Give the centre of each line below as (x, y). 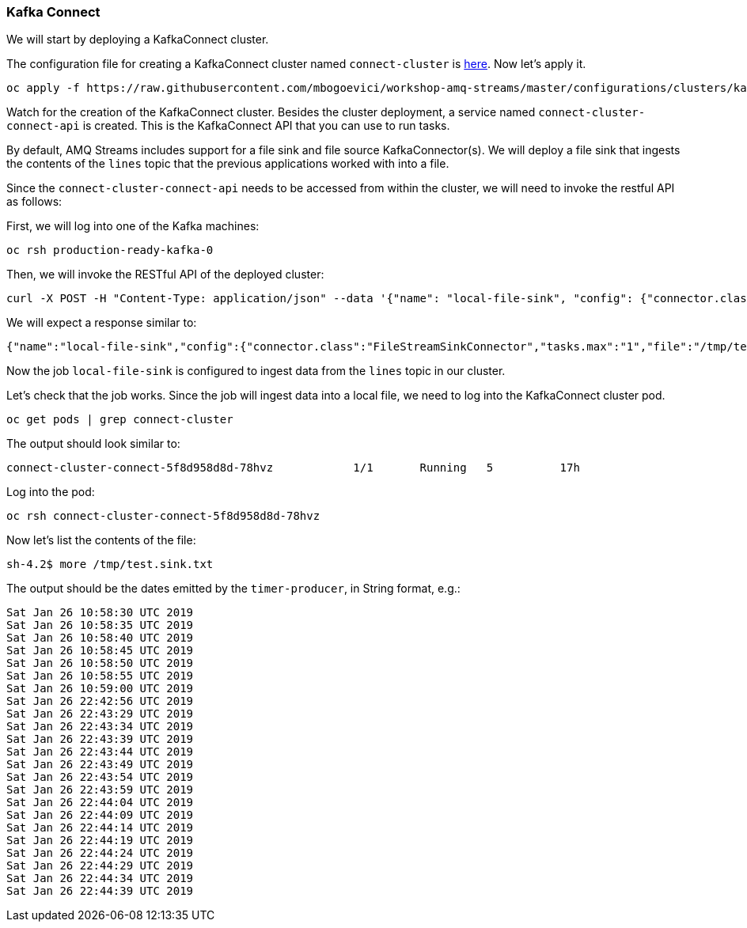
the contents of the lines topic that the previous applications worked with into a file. (228, 164)
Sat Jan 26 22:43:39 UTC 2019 (100, 739)
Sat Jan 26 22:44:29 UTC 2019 (100, 866)
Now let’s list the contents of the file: (101, 540)
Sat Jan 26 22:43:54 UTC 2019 (100, 777)
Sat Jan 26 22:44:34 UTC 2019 (100, 879)
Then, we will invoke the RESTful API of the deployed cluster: (165, 275)
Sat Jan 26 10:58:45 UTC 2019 (100, 651)
